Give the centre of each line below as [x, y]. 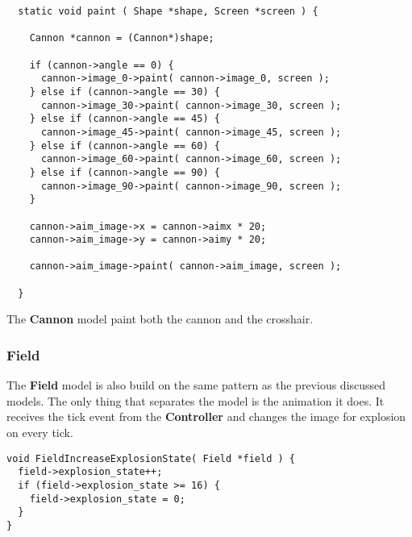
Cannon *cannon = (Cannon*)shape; [122, 38]
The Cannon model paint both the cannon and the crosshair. [160, 319]
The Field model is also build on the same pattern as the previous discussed [196, 385]
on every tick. [40, 433]
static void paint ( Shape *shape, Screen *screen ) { [168, 11]
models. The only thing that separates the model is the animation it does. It [196, 400]
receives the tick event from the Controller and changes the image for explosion [206, 416]
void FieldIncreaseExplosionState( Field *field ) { [151, 458]
